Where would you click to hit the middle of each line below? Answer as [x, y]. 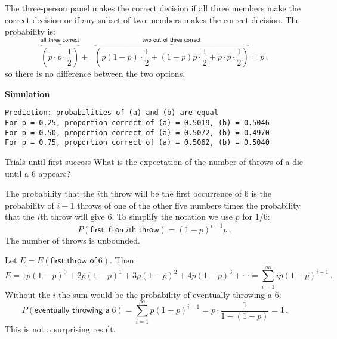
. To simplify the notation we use [172, 217]
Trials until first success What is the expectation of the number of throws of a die [154, 162]
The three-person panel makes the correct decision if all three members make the [153, 8]
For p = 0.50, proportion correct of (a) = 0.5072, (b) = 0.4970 [137, 133]
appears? [55, 173]
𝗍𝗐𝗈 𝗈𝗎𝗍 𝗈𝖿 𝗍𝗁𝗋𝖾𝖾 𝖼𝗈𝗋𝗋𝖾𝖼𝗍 [171, 40]
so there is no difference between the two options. [95, 74]
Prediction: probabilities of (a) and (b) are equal [112, 113]
